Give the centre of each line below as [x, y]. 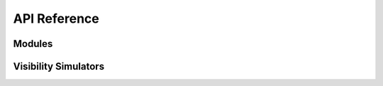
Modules [33, 44]
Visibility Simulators [59, 66]
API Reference [56, 18]
